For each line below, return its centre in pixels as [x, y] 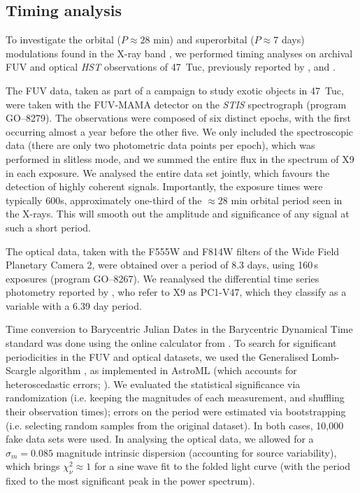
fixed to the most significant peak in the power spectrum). [130, 481]
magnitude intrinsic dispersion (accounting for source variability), [196, 452]
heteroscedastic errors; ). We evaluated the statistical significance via [153, 384]
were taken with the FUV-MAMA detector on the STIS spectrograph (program [176, 104]
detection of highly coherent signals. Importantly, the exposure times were [164, 186]
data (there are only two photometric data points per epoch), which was [160, 145]
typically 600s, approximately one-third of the [104, 200]
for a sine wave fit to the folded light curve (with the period [222, 466]
